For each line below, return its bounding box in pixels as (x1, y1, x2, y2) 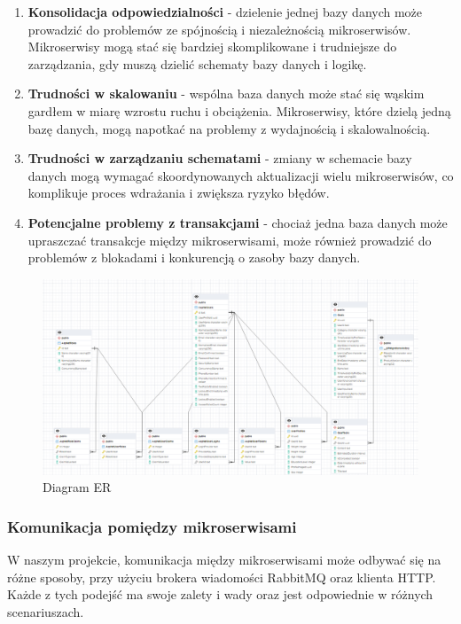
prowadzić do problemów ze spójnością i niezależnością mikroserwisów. (27, 19, 411, 38)
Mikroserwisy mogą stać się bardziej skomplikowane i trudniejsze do (27, 37, 397, 56)
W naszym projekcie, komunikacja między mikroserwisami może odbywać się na (7, 550, 441, 569)
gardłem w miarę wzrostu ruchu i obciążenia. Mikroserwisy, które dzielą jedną (27, 101, 451, 120)
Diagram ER (43, 478, 112, 496)
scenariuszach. (7, 603, 84, 621)
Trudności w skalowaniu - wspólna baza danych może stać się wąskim (27, 84, 425, 103)
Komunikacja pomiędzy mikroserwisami (7, 515, 297, 537)
